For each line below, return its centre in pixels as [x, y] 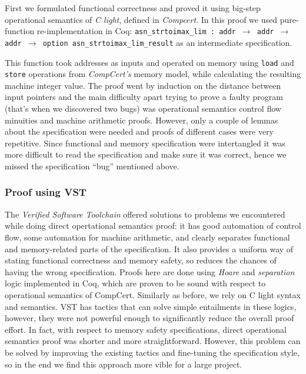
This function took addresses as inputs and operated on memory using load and [149, 62]
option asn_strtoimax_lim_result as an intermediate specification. [167, 42]
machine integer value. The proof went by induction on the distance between [143, 85]
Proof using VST [46, 192]
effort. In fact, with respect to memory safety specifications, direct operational [146, 329]
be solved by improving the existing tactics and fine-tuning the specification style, [152, 352]
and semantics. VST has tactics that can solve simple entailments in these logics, [151, 306]
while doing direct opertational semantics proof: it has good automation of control [153, 226]
